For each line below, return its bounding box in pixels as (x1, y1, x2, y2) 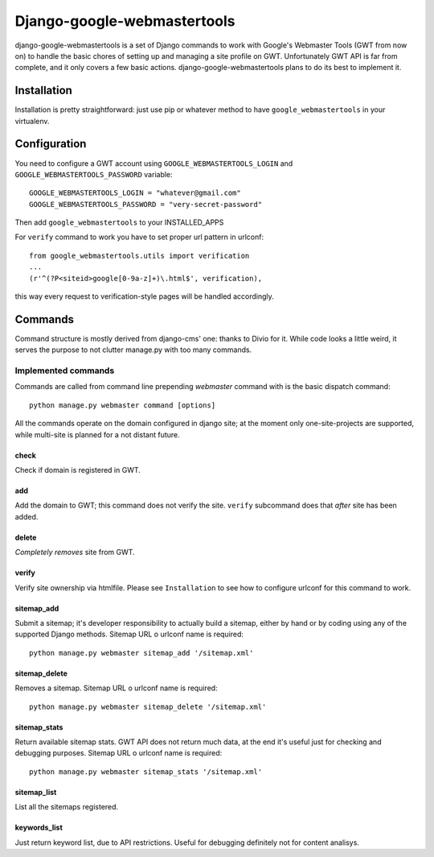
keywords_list (14, 822, 63, 833)
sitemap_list (14, 787, 57, 797)
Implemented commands (14, 365, 115, 376)
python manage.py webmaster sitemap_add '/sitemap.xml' (29, 648, 254, 657)
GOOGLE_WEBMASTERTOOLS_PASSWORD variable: (14, 169, 173, 179)
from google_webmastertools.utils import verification (29, 250, 250, 260)
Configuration (14, 137, 87, 151)
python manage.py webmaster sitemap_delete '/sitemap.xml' (29, 702, 267, 711)
